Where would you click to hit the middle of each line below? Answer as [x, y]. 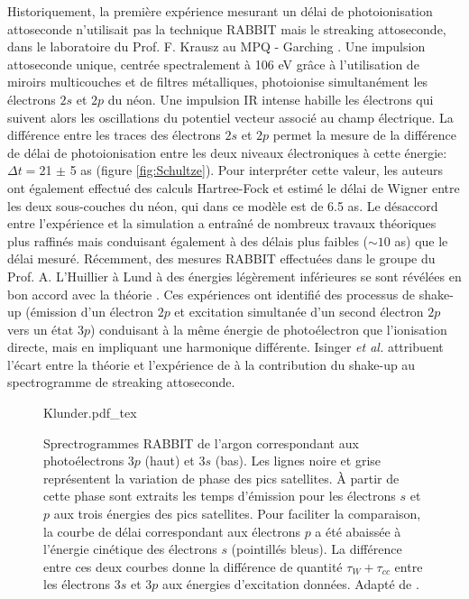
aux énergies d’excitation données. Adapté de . [291, 584]
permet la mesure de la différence [364, 135]
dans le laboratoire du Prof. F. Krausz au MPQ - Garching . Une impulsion [216, 46]
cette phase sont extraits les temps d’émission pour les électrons [220, 496]
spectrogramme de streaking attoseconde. [121, 382]
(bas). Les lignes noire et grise [298, 461]
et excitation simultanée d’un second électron [299, 312]
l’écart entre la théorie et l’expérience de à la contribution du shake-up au [212, 364]
